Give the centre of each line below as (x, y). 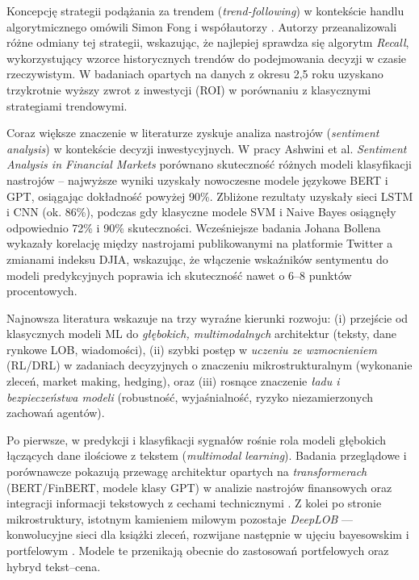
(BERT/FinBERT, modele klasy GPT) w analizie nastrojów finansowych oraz (199, 487)
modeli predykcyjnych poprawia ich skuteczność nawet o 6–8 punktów (179, 275)
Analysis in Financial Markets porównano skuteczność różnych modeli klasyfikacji (209, 164)
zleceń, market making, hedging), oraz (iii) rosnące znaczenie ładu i (173, 381)
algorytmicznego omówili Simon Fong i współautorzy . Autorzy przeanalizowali (202, 26)
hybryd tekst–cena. (54, 566)
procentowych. (42, 291)
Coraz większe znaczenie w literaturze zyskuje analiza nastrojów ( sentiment (193, 133)
